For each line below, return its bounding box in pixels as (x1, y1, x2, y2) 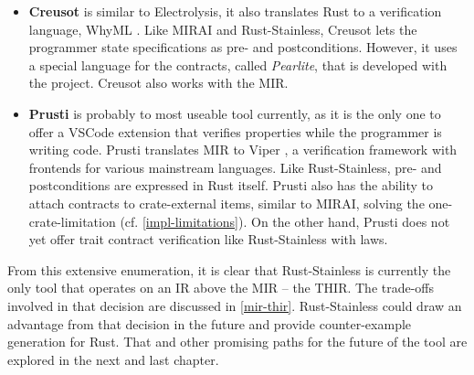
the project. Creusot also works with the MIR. (28, 73, 289, 92)
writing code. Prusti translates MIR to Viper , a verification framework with (28, 140, 458, 159)
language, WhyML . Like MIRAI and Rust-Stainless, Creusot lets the (28, 19, 417, 38)
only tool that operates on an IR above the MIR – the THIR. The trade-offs (7, 278, 435, 297)
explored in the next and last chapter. (7, 349, 219, 369)
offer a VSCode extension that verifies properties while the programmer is (28, 122, 442, 141)
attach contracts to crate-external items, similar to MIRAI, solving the (28, 193, 425, 212)
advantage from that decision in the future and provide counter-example (7, 314, 412, 333)
